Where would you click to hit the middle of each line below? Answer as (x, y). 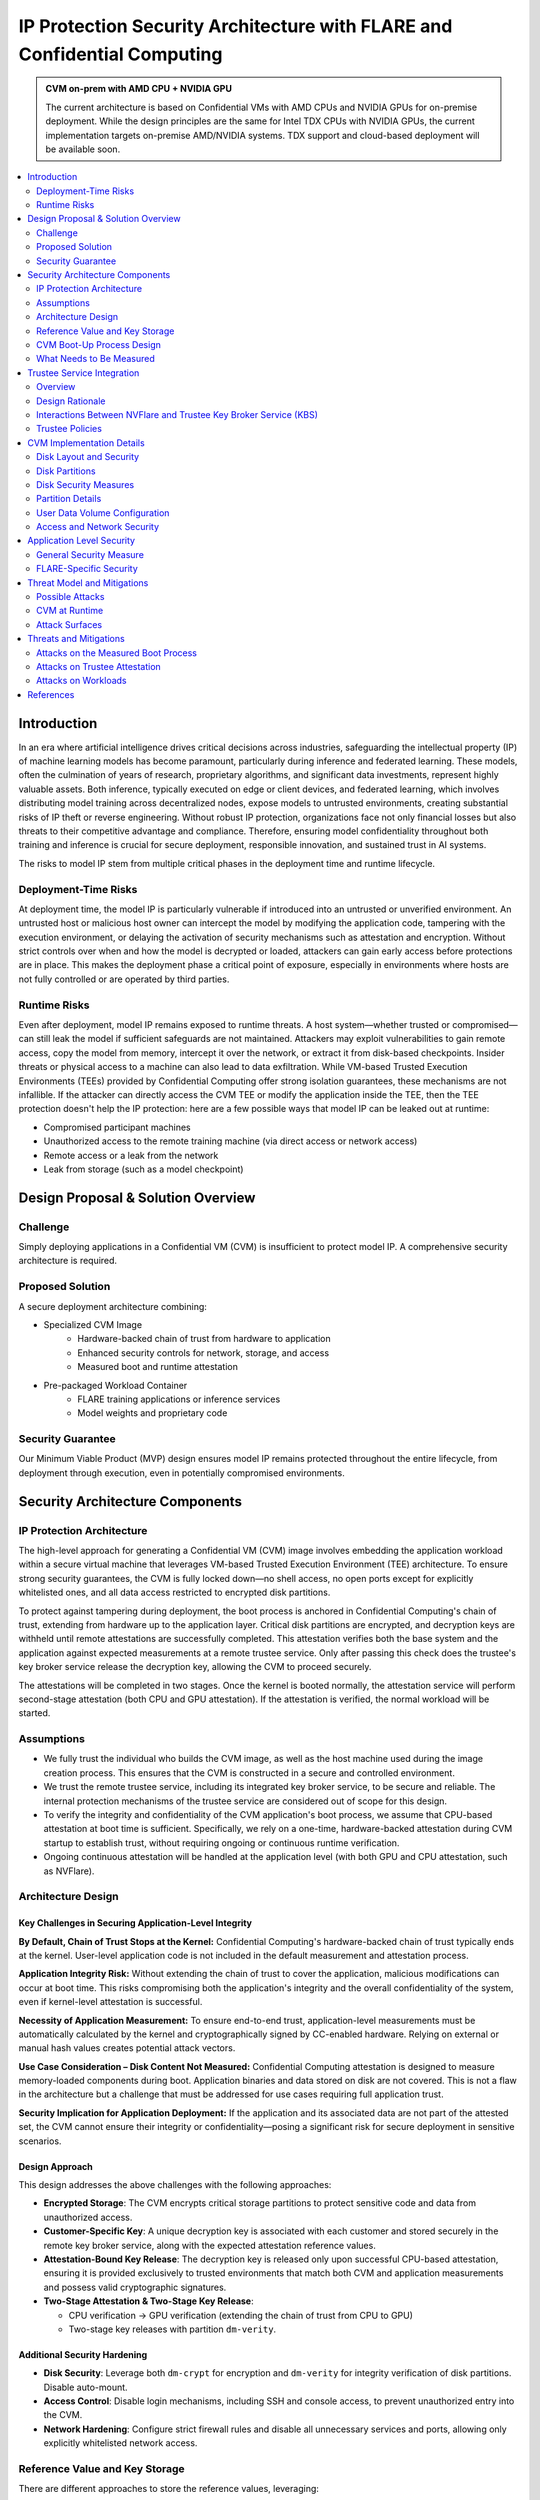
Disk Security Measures (85, 484)
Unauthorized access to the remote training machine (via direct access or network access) (230, 1141)
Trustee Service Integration (83, 372)
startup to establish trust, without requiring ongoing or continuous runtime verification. (221, 1842)
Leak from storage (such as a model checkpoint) (143, 1169)
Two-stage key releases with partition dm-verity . (172, 2329)
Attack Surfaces (69, 624)
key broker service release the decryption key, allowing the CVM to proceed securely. (195, 1667)
